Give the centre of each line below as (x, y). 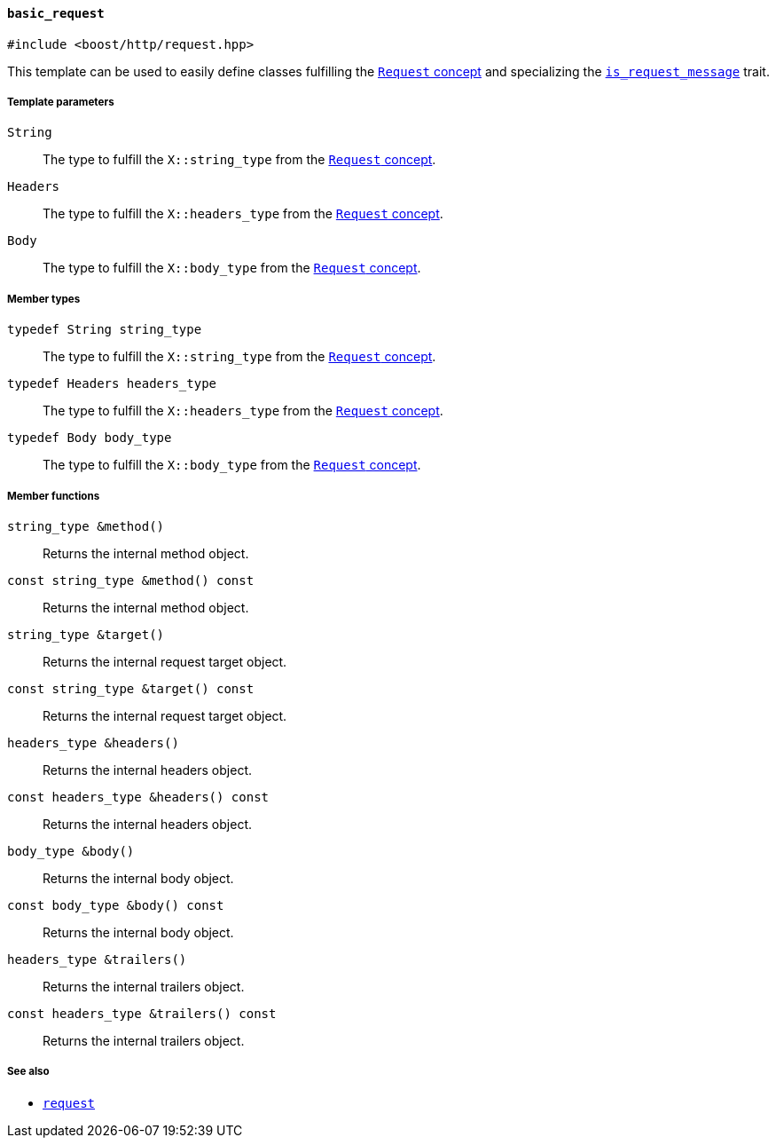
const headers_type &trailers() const (142, 1013)
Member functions (54, 496)
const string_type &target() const (131, 688)
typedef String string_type (105, 330)
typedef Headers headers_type (112, 384)
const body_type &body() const (116, 905)
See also (28, 1072)
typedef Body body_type (90, 438)
